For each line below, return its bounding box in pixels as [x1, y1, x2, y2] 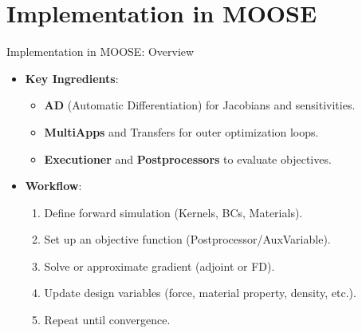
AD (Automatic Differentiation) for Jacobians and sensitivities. [44, 97, 356, 113]
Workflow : [25, 177, 82, 194]
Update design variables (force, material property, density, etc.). [44, 284, 356, 301]
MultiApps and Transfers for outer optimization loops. [44, 123, 319, 140]
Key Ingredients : [25, 69, 119, 86]
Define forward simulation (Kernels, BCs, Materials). [44, 204, 303, 220]
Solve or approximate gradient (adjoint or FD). [44, 257, 275, 274]
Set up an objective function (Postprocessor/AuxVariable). [44, 231, 331, 248]
